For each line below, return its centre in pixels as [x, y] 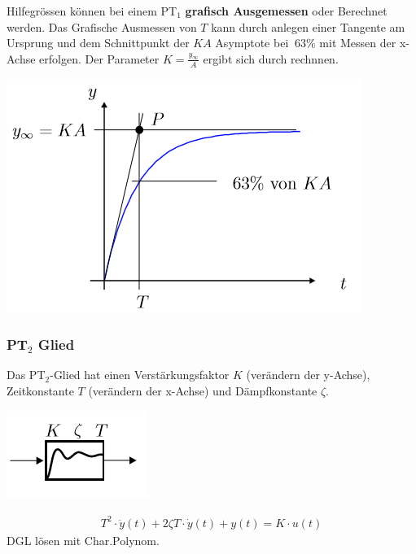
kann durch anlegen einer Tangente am [308, 26]
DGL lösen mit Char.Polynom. [83, 540]
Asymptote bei [252, 43]
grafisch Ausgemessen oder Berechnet [286, 11]
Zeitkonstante [40, 391]
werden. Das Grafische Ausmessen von [102, 26]
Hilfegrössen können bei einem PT [92, 11]
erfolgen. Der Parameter [99, 58]
